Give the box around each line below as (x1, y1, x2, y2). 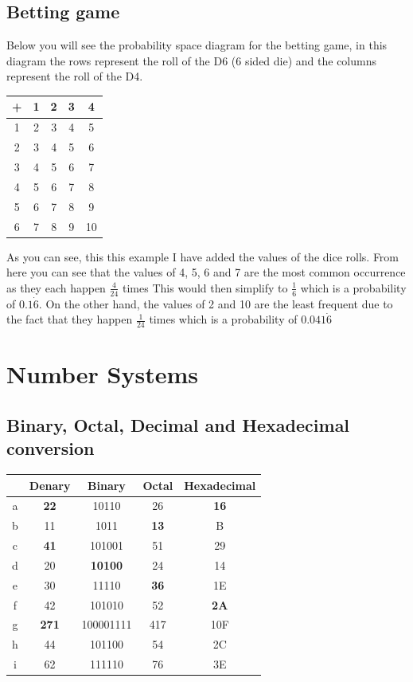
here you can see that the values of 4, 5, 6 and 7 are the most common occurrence (6, 264, 406, 280)
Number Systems (6, 358, 198, 390)
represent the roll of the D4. (6, 68, 143, 84)
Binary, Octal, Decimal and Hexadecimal (6, 412, 350, 437)
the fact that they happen (6, 311, 133, 327)
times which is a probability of (149, 311, 298, 327)
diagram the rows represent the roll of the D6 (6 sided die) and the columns (6, 52, 377, 69)
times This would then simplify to (123, 279, 288, 296)
